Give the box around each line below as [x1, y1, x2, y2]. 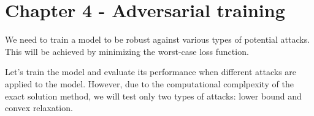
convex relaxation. [5, 101, 73, 114]
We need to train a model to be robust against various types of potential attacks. [5, 33, 310, 46]
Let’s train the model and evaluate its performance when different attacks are [5, 65, 297, 78]
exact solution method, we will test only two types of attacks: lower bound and [5, 89, 302, 102]
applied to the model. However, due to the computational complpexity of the [5, 77, 294, 90]
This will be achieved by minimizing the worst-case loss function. [5, 45, 249, 57]
